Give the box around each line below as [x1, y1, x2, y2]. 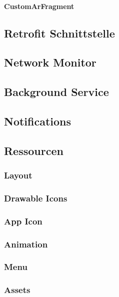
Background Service [4, 84, 109, 99]
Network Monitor [4, 54, 96, 70]
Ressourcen [4, 142, 63, 158]
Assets [4, 283, 30, 296]
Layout [4, 169, 32, 181]
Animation [4, 237, 48, 250]
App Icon [4, 214, 42, 227]
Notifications [4, 113, 71, 128]
